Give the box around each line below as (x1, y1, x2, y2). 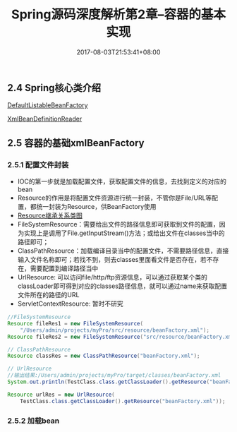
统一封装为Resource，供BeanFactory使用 (36, 203, 157, 211)
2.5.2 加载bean (7, 416, 60, 426)
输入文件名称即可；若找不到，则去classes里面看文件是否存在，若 (17, 256, 207, 264)
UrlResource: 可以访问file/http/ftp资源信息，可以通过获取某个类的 (17, 273, 208, 282)
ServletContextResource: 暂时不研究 (17, 299, 123, 308)
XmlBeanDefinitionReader (7, 114, 83, 124)
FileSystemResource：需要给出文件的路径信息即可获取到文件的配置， (17, 220, 220, 229)
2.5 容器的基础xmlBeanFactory (7, 137, 145, 149)
